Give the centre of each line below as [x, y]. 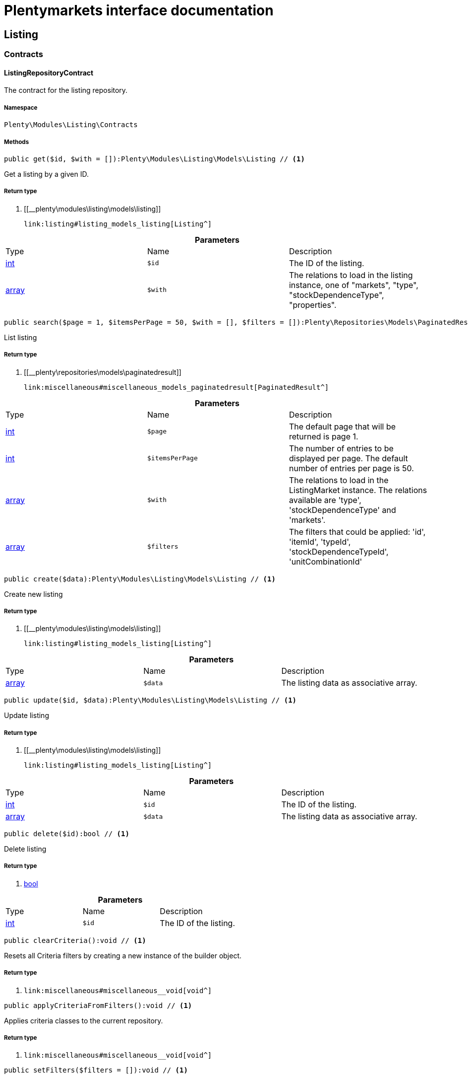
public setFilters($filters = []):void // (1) [96, 1070]
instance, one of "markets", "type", [353, 285]
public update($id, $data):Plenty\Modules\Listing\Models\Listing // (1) [150, 700]
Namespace [21, 108]
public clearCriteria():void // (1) [75, 940]
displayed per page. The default [348, 458]
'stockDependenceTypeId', [339, 551]
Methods [17, 142]
